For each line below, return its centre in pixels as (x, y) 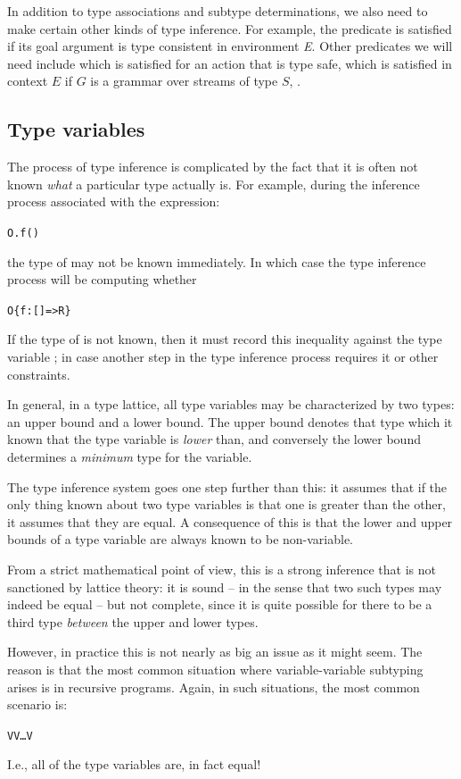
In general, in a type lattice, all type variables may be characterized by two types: (231, 404)
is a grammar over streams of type (184, 81)
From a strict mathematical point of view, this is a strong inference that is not (222, 569)
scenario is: (37, 704)
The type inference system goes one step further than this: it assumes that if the (227, 486)
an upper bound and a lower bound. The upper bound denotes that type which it (230, 421)
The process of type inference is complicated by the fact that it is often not (213, 167)
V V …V (20, 736)
